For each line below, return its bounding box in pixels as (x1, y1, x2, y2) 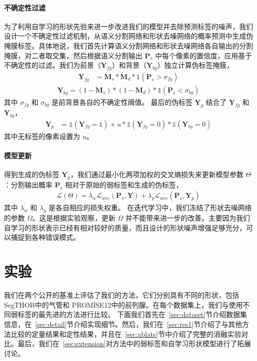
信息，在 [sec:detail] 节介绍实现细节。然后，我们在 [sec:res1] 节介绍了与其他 (4, 318, 242, 329)
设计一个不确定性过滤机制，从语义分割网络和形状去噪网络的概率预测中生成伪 (4, 31, 253, 41)
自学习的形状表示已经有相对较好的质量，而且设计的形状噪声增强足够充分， (4, 222, 246, 232)
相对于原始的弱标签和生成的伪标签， (65, 179, 183, 189)
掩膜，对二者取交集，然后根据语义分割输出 (4, 50, 142, 60)
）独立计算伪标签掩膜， (157, 60, 234, 70)
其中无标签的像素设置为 (4, 131, 80, 141)
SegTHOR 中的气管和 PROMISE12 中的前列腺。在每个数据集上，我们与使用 (4, 299, 243, 310)
